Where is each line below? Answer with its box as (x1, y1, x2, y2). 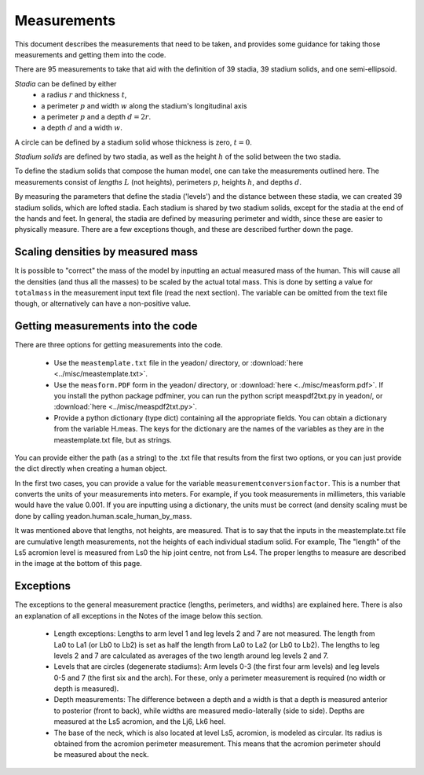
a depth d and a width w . (41, 123, 123, 133)
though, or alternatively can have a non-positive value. (14, 299, 192, 308)
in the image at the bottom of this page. (14, 559, 143, 568)
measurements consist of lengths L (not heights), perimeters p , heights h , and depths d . (14, 177, 302, 186)
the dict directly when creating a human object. (14, 464, 168, 473)
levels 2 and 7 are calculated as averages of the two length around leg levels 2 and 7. (53, 651, 329, 660)
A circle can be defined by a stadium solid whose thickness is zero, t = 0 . (14, 138, 253, 147)
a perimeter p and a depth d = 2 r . (41, 112, 152, 121)
